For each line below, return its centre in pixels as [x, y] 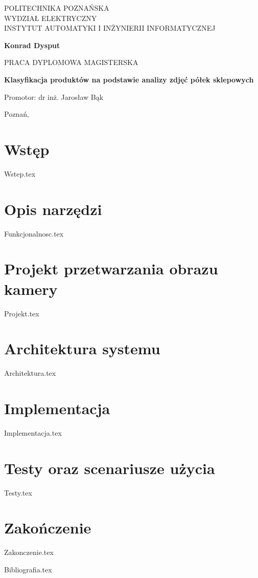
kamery [31, 288]
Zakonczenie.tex [29, 552]
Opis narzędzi [53, 209]
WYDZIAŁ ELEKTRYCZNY [51, 18]
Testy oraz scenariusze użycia [110, 468]
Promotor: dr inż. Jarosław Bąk [54, 97]
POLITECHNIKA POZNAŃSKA [57, 8]
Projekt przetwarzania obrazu [111, 269]
